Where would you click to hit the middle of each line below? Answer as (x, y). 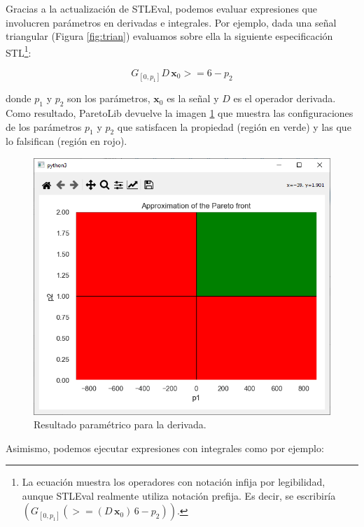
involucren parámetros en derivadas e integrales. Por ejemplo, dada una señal (171, 22)
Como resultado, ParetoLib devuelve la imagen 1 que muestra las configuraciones (180, 113)
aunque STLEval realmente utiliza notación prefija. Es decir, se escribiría (179, 495)
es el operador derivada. (285, 98)
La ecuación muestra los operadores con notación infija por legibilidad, (174, 482)
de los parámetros (44, 126)
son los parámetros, (109, 98)
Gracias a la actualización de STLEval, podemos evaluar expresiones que (162, 8)
